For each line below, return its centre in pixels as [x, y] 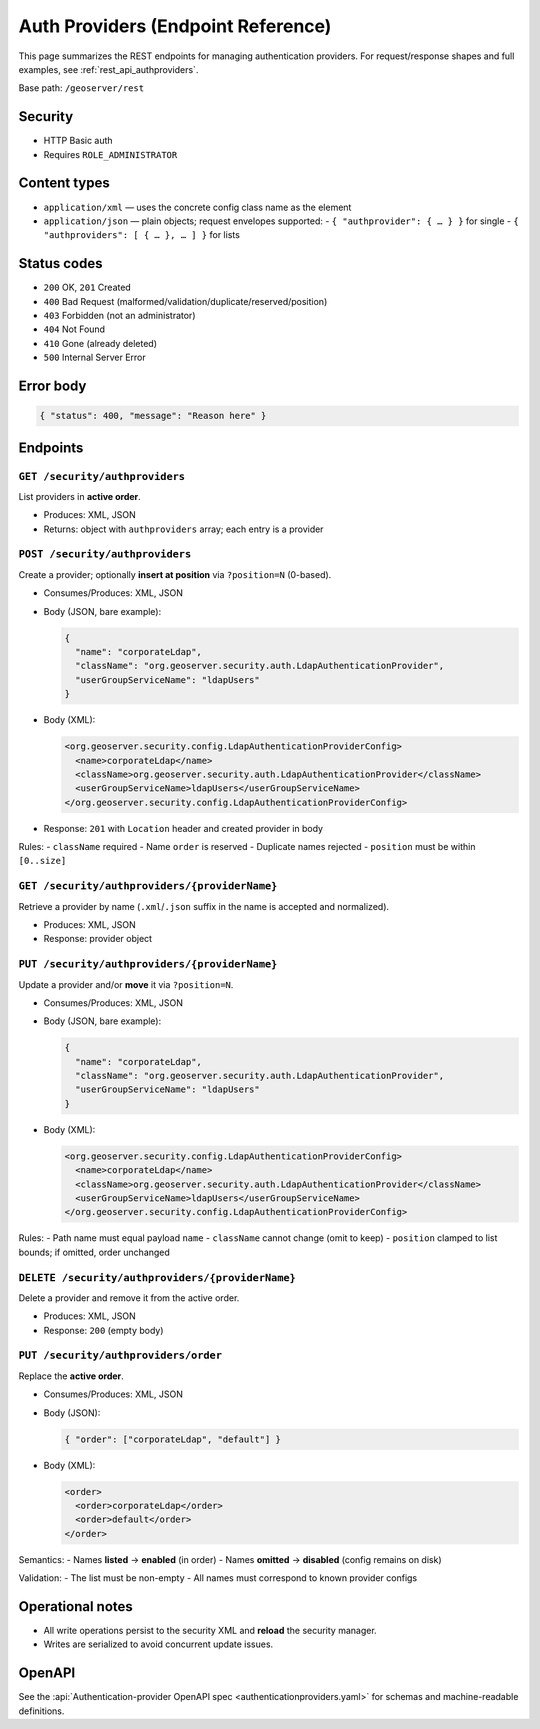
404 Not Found [74, 329]
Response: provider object [98, 939]
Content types [64, 183]
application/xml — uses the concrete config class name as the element [197, 207]
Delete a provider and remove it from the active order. [129, 1297]
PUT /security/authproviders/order [120, 1355]
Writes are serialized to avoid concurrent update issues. [158, 1644]
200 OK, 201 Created [87, 287]
